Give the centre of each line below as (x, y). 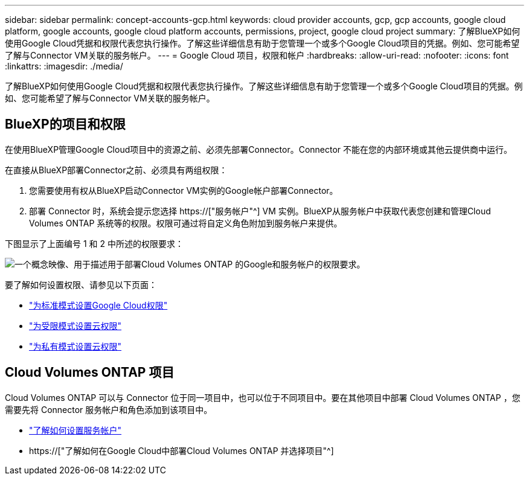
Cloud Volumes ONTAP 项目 (90, 373)
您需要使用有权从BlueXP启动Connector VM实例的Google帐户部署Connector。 (184, 190)
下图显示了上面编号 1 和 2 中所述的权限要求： (94, 243)
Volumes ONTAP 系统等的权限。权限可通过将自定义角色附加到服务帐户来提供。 (186, 223)
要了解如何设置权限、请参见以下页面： (81, 284)
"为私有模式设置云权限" (75, 346)
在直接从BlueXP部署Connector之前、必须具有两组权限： (116, 170)
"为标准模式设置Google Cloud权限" (98, 305)
